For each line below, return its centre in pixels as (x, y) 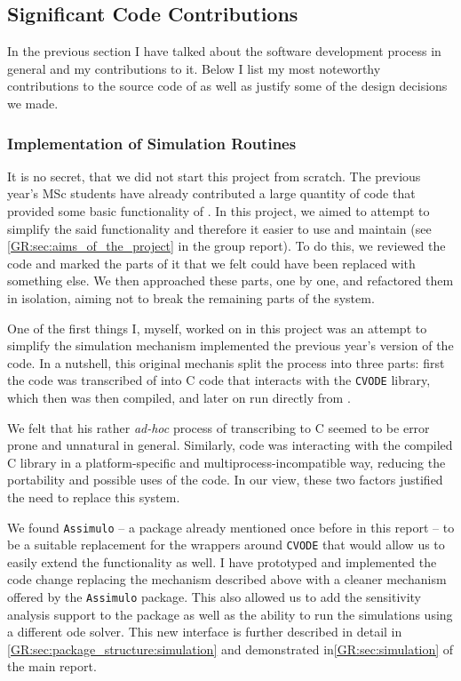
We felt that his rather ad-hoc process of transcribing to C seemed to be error (219, 427)
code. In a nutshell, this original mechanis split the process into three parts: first (226, 362)
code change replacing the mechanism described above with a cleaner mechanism (227, 579)
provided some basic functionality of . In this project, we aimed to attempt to (219, 210)
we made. (33, 103)
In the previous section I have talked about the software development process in (224, 51)
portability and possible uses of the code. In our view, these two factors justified (225, 480)
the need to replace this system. (94, 497)
